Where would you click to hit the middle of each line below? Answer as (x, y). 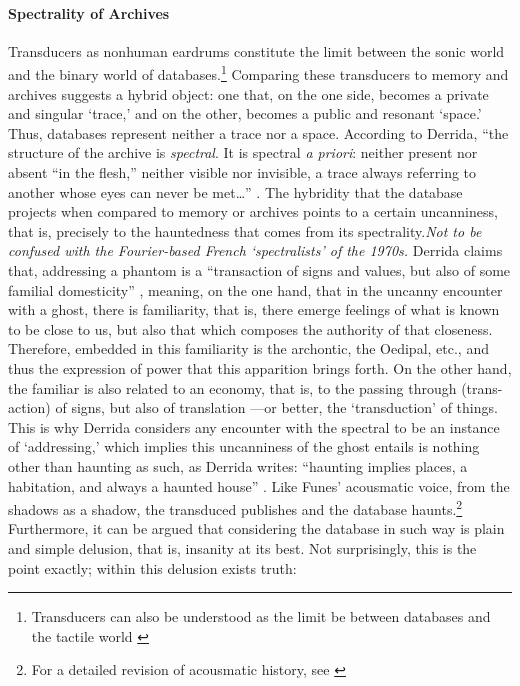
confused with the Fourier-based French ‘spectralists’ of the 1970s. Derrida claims (255, 250)
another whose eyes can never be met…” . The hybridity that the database (235, 191)
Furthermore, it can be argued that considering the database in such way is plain (256, 528)
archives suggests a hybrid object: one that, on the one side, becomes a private (248, 93)
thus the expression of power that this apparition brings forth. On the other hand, (260, 367)
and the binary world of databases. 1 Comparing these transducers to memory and (258, 73)
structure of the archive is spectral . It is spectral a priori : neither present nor (243, 152)
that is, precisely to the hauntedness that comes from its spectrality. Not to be (245, 230)
